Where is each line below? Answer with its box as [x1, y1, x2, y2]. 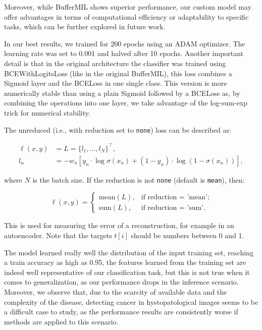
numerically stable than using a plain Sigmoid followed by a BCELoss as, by [4, 87, 240, 98]
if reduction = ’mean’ [141, 193, 207, 201]
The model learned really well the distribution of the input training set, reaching [4, 247, 253, 257]
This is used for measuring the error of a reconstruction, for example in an [4, 220, 234, 231]
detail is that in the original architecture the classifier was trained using [4, 58, 226, 68]
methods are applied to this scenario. [4, 316, 119, 326]
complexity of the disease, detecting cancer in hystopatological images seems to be [4, 296, 258, 307]
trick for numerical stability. [4, 107, 90, 118]
